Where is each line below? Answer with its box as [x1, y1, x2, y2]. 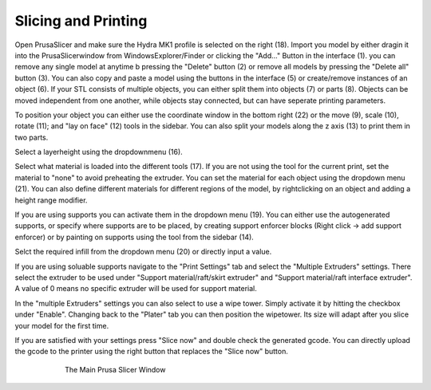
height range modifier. [14, 195, 88, 205]
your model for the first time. [14, 321, 109, 330]
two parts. [14, 132, 49, 142]
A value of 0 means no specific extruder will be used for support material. [14, 284, 257, 293]
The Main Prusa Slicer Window [65, 364, 166, 374]
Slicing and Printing [14, 12, 148, 30]
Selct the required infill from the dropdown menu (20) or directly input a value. [14, 247, 272, 257]
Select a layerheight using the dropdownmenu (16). [14, 148, 183, 157]
